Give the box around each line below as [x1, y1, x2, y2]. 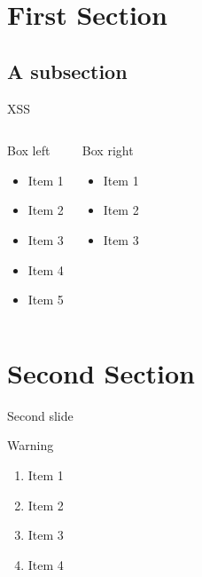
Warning [7, 436, 54, 454]
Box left [7, 141, 50, 160]
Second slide [7, 406, 74, 424]
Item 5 [27, 290, 64, 309]
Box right [82, 141, 134, 160]
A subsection [7, 57, 128, 84]
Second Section [7, 354, 195, 391]
